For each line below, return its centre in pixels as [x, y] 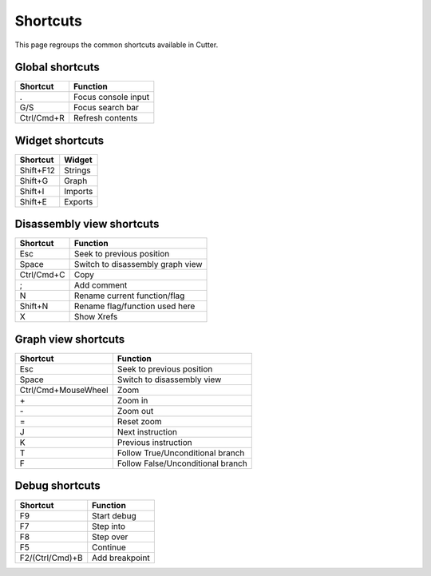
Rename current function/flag [129, 296]
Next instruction [147, 432]
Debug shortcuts [58, 486]
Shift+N [34, 306]
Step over [110, 537]
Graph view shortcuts [70, 339]
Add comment [101, 285]
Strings [77, 170]
